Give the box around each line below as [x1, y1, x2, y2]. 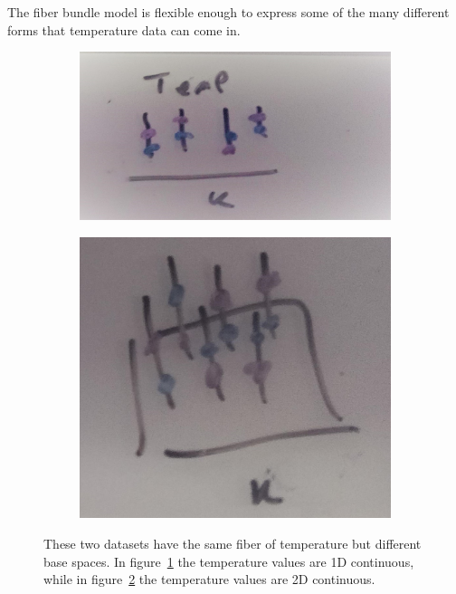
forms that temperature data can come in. [7, 20, 241, 39]
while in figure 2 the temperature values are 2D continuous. [43, 570, 375, 589]
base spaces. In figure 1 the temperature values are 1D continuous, [43, 551, 414, 570]
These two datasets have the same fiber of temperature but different [43, 533, 422, 552]
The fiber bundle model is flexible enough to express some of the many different [7, 3, 450, 21]
